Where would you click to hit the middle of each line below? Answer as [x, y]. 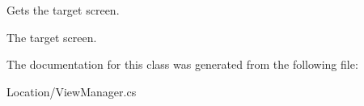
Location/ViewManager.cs [72, 91]
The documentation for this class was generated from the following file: [182, 64]
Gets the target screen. [63, 10]
